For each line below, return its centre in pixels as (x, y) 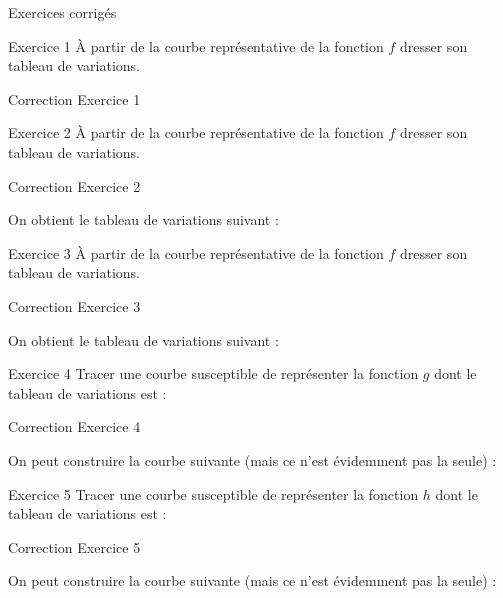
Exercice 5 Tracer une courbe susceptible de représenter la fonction (213, 493)
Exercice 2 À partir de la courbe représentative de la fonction (196, 132)
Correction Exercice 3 (74, 305)
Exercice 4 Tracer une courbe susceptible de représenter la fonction (213, 373)
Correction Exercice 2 (74, 185)
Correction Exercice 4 (74, 426)
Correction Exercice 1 (74, 98)
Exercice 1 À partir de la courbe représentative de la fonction (196, 45)
